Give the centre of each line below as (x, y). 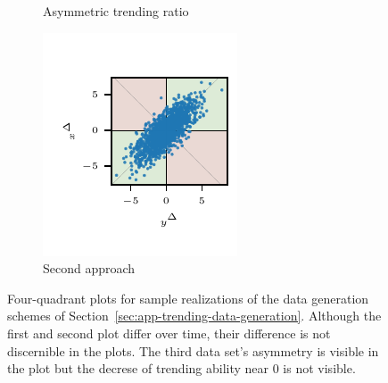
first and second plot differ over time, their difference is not (169, 333)
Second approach (89, 268)
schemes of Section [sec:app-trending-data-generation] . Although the (194, 316)
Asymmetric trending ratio (116, 11)
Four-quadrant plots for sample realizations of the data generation (188, 298)
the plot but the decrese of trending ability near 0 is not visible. (182, 368)
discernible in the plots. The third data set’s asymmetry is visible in (193, 350)
